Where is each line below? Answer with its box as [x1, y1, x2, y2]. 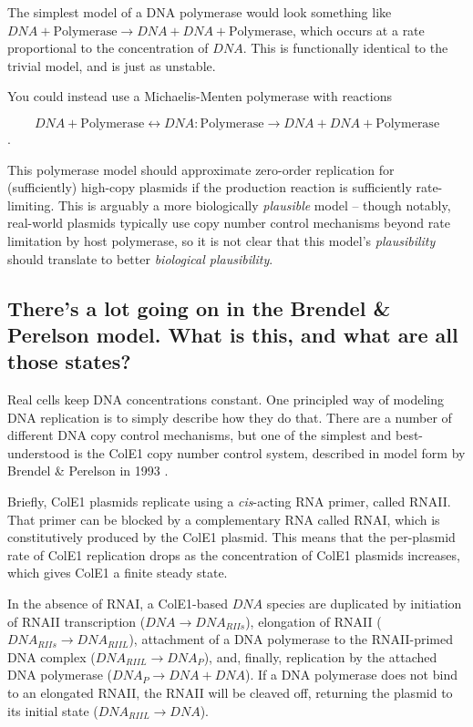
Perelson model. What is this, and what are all [7, 320, 458, 348]
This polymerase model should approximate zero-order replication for [7, 159, 395, 179]
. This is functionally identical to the [242, 38, 448, 57]
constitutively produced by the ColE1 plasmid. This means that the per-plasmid [7, 527, 456, 547]
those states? [7, 347, 131, 375]
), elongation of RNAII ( [245, 611, 382, 630]
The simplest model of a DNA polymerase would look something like [7, 3, 392, 21]
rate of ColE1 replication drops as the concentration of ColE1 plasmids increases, [7, 545, 460, 564]
